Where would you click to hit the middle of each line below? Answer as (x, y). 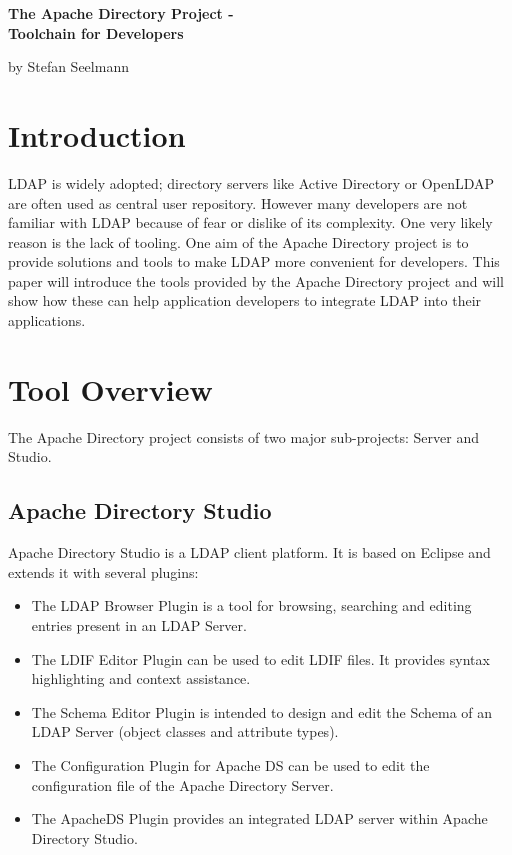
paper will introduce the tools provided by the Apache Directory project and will (256, 280)
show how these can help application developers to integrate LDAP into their (245, 300)
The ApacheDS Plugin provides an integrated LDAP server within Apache (259, 818)
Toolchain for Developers (96, 32)
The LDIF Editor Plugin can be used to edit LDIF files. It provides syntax (260, 658)
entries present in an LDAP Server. (139, 624)
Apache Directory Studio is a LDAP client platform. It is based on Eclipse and (249, 552)
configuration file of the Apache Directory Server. (182, 784)
